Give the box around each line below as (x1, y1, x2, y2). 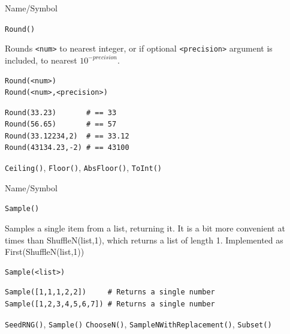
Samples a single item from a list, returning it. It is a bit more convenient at (5, 221, 285, 234)
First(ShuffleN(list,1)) (5, 245, 84, 258)
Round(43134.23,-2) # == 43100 (5, 143, 129, 152)
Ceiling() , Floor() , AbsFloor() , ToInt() (5, 161, 162, 174)
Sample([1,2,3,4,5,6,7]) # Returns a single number (5, 299, 215, 308)
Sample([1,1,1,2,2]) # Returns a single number (5, 288, 215, 297)
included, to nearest (5, 53, 77, 66)
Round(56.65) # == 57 (5, 120, 117, 129)
